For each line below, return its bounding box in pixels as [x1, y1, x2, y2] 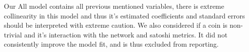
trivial [4, 29, 22, 39]
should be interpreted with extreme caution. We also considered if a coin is [4, 20, 228, 30]
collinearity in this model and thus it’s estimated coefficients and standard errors [4, 10, 245, 20]
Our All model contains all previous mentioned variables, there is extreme [4, 1, 224, 11]
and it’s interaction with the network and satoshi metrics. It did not [24, 29, 228, 39]
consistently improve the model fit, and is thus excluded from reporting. [4, 39, 219, 49]
